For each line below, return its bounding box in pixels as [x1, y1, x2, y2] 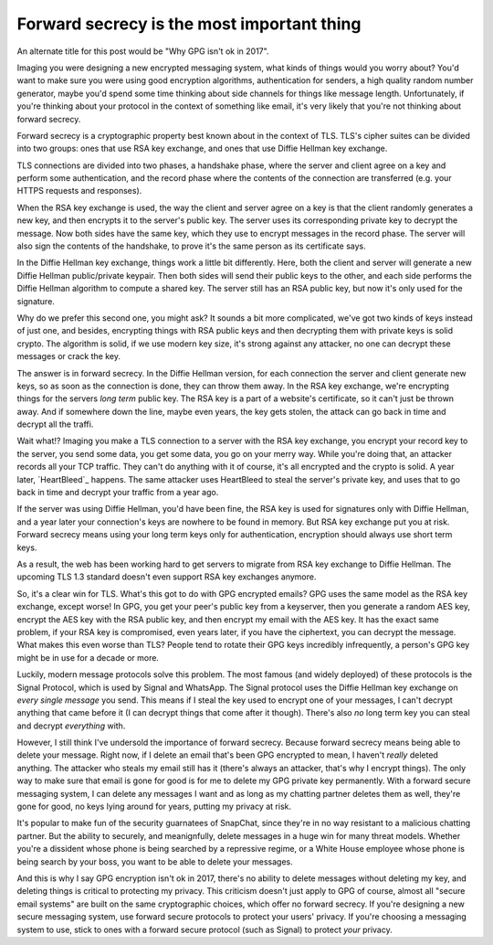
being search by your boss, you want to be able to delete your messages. [16, 855, 294, 867]
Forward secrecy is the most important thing [16, 14, 362, 34]
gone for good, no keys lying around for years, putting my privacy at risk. [16, 801, 292, 812]
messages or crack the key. [16, 351, 121, 362]
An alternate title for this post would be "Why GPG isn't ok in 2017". [16, 46, 269, 57]
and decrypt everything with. [16, 720, 126, 731]
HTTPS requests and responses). [16, 186, 142, 196]
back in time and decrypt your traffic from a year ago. [16, 487, 219, 498]
